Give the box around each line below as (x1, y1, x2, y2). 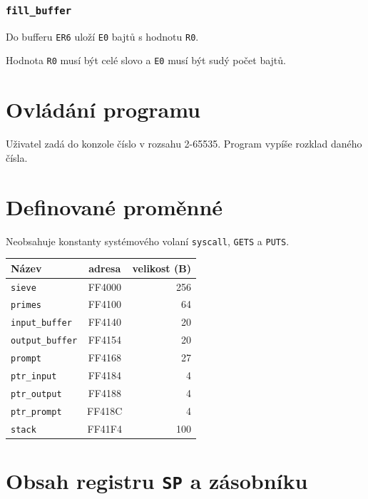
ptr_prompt (11, 406, 62, 417)
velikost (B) (132, 260, 191, 275)
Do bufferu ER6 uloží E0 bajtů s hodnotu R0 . (6, 29, 199, 43)
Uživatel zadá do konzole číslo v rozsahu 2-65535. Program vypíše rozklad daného (6, 136, 362, 151)
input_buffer (11, 318, 72, 329)
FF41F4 (87, 421, 122, 436)
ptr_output (11, 389, 62, 399)
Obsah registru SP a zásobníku (6, 466, 308, 495)
